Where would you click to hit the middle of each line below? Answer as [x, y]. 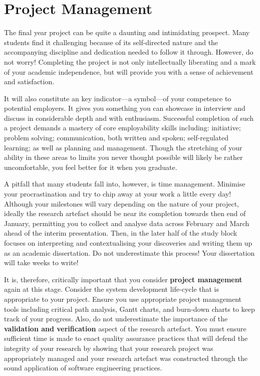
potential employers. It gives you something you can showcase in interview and [125, 108]
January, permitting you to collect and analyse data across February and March [127, 223]
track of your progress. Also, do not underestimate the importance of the [116, 319]
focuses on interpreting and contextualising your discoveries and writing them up [128, 243]
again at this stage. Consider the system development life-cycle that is [112, 289]
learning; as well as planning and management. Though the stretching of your [123, 147]
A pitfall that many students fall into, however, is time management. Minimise [125, 184]
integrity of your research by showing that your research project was [109, 348]
